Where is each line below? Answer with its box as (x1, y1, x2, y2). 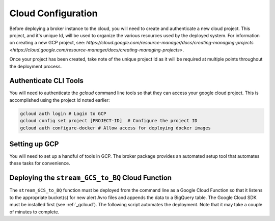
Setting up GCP (9, 140, 59, 148)
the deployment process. (9, 63, 62, 69)
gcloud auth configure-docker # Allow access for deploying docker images (20, 125, 211, 131)
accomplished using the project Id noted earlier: (9, 97, 111, 103)
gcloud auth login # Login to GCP (20, 110, 106, 117)
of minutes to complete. (9, 209, 60, 215)
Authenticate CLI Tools (9, 76, 84, 85)
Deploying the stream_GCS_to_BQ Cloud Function (9, 174, 172, 182)
